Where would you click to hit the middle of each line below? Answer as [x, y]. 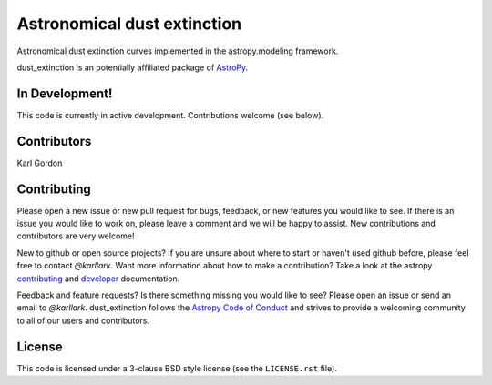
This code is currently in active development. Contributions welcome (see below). [170, 115]
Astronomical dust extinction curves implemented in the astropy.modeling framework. [178, 51]
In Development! [65, 93]
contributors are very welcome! [76, 236]
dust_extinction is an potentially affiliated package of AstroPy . [133, 67]
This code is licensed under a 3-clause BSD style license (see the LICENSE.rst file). [177, 368]
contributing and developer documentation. [98, 279]
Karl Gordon [40, 163]
